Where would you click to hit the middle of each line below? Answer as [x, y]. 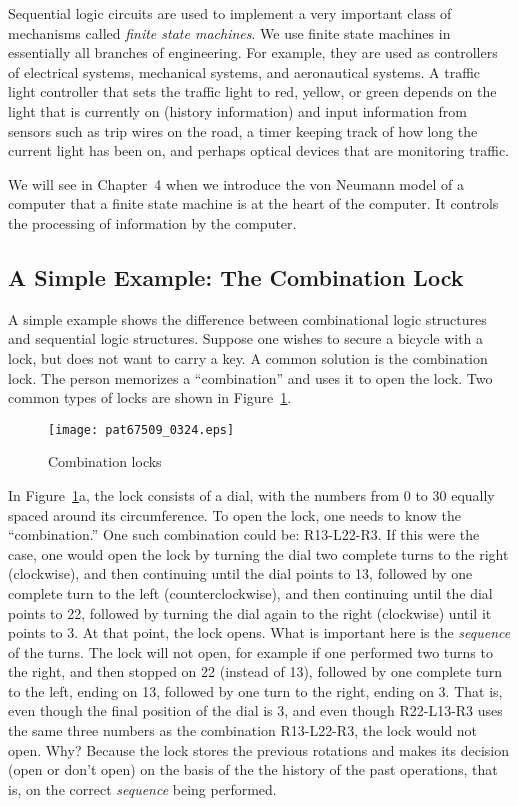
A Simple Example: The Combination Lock [236, 276]
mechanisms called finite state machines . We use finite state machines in [229, 32]
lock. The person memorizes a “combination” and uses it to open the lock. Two [250, 377]
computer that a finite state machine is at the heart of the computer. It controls [253, 203]
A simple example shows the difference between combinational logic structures [247, 318]
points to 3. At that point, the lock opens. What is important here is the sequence [259, 632]
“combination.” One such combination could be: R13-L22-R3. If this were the [244, 534]
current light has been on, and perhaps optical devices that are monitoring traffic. [258, 150]
